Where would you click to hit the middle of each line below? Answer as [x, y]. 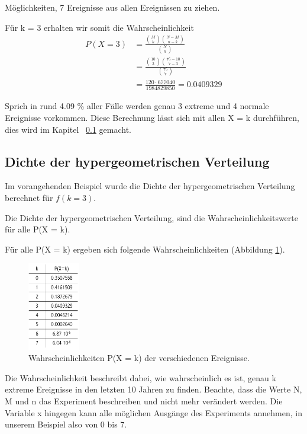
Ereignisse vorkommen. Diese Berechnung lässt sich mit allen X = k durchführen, [152, 117]
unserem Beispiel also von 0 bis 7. [66, 424]
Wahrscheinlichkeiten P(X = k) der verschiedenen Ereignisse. [139, 358]
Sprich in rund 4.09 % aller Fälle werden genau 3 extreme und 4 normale [137, 106]
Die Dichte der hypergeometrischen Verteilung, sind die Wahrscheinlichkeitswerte [151, 217]
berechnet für [29, 197]
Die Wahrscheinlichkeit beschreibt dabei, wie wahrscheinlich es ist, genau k [140, 377]
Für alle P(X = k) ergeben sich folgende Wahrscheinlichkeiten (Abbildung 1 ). [145, 249]
